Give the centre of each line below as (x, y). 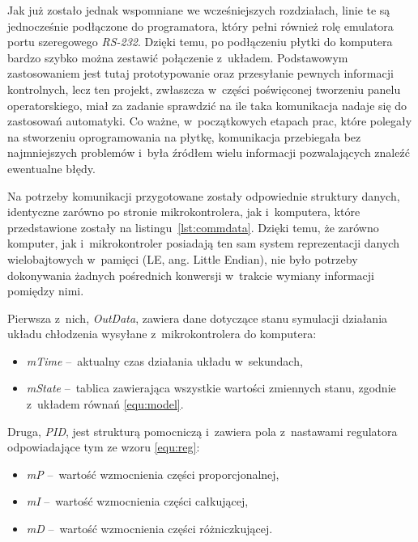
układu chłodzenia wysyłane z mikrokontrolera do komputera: (162, 334)
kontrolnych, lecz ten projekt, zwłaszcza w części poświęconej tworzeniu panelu (204, 89)
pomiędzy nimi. (46, 291)
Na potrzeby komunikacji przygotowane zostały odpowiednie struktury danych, (204, 195)
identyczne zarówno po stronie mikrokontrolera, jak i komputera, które (184, 212)
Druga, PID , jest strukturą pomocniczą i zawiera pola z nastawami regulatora (203, 431)
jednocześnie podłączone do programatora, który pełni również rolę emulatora (200, 25)
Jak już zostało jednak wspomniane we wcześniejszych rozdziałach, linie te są (199, 10)
